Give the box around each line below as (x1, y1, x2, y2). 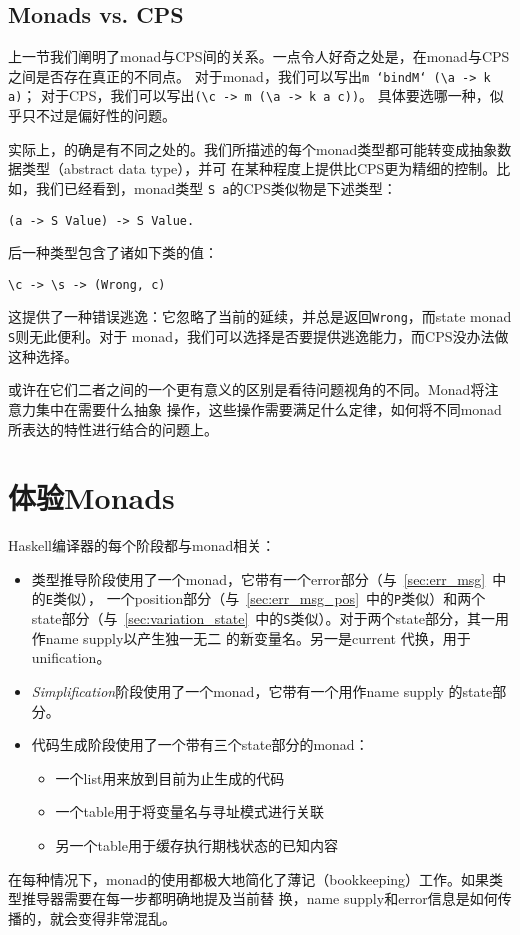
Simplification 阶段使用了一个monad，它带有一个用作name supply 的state (31, 680, 493, 701)
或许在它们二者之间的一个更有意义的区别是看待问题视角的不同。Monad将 (8, 379, 485, 400)
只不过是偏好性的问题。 (21, 105, 176, 126)
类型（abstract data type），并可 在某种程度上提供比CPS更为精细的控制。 (21, 158, 497, 179)
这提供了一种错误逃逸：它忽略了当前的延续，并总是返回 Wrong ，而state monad (8, 306, 512, 327)
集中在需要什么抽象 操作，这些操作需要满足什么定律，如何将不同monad (35, 398, 502, 419)
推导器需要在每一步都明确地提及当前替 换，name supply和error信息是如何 (21, 888, 498, 909)
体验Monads (8, 477, 175, 518)
